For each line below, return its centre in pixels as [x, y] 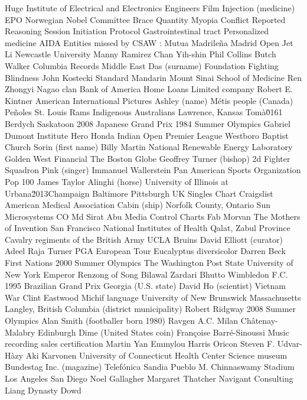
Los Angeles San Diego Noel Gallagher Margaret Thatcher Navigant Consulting [149, 378]
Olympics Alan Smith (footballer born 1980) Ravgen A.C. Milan [122, 321]
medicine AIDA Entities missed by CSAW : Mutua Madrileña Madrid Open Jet [149, 42]
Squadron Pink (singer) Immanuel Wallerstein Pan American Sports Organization [153, 170]
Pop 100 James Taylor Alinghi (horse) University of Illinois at [117, 181]
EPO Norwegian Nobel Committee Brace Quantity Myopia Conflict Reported [145, 19]
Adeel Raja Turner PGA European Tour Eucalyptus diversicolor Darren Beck [145, 251]
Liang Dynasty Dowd [43, 390]
